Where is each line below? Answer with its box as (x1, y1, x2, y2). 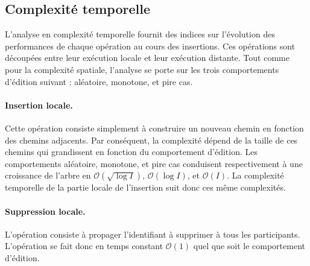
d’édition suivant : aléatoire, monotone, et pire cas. (5, 75, 193, 87)
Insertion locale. (5, 98, 73, 111)
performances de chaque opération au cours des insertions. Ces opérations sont (5, 39, 296, 52)
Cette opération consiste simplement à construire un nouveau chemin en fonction (5, 121, 304, 134)
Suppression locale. (5, 204, 86, 217)
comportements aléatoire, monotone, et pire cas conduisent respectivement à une (5, 157, 303, 169)
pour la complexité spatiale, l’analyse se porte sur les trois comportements (5, 63, 279, 75)
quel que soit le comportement (193, 239, 305, 252)
